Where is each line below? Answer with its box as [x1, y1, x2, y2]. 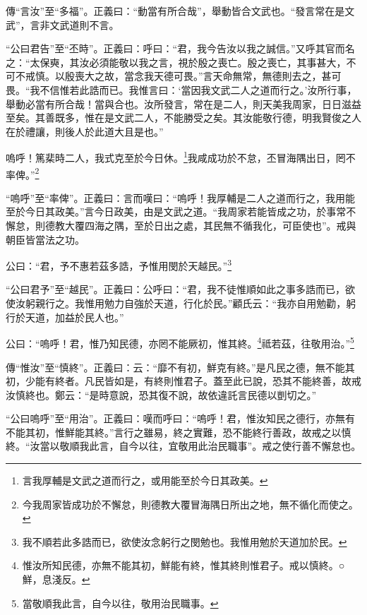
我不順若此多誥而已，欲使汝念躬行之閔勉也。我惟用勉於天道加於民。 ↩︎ [22, 534, 347, 549]
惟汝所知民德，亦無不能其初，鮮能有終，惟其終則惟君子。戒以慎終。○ [22, 558, 345, 573]
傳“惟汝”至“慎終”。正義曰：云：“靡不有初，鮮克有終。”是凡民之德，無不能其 [6, 359, 355, 374]
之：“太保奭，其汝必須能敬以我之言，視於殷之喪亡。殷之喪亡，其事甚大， [6, 54, 347, 69]
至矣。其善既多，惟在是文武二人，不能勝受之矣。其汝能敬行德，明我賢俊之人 [6, 110, 361, 125]
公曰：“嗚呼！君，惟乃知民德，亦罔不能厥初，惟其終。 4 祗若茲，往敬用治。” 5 [6, 334, 354, 350]
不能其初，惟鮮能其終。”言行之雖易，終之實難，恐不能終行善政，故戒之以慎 [6, 424, 351, 439]
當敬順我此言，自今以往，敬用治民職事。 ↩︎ [22, 595, 219, 610]
